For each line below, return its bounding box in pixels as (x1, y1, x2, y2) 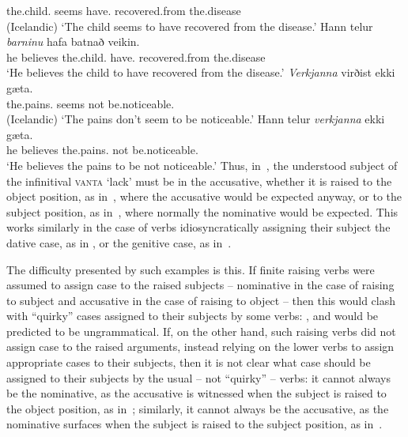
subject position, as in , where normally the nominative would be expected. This (6, 203, 399, 220)
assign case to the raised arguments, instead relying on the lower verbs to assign (6, 338, 395, 355)
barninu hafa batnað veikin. (6, 33, 140, 50)
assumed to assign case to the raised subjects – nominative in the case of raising (6, 277, 395, 293)
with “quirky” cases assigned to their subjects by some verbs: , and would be (6, 307, 379, 324)
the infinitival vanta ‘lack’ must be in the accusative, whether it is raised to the (6, 172, 392, 189)
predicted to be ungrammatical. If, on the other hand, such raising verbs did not (6, 322, 396, 339)
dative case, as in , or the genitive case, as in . (6, 234, 232, 251)
